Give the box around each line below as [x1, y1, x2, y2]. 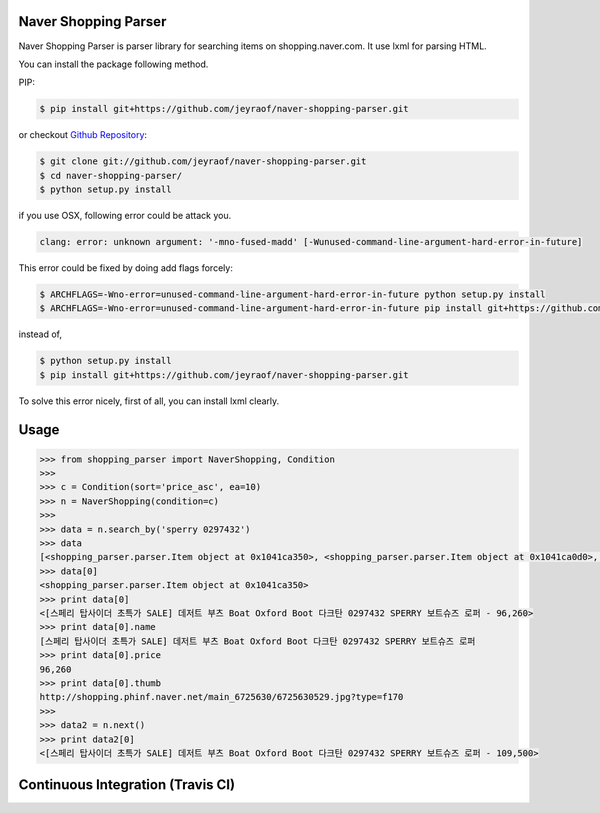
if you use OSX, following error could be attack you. [18, 210, 232, 222]
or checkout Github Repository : [18, 129, 148, 141]
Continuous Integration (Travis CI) [18, 776, 235, 794]
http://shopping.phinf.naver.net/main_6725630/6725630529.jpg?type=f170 [39, 691, 404, 703]
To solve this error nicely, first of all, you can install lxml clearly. [18, 395, 280, 407]
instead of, [18, 328, 62, 340]
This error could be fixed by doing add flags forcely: [18, 261, 234, 274]
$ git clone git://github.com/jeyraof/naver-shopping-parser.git [39, 156, 367, 167]
